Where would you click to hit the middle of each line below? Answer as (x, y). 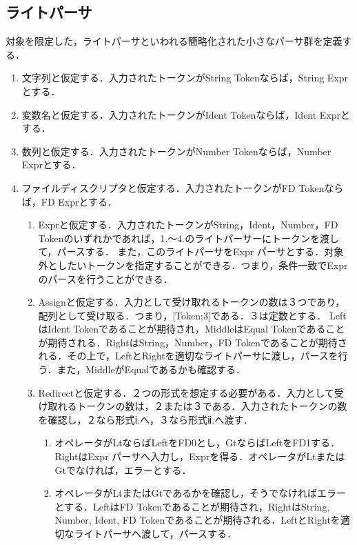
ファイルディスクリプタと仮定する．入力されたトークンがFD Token (173, 187)
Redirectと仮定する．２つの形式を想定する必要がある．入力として (186, 392)
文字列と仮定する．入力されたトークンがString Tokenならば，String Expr (185, 78)
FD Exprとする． (79, 201)
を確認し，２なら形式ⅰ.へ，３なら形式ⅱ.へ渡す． (145, 419)
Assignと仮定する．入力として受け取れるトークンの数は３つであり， (192, 302)
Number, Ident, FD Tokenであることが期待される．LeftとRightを (197, 520)
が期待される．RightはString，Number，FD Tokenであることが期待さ (193, 342)
